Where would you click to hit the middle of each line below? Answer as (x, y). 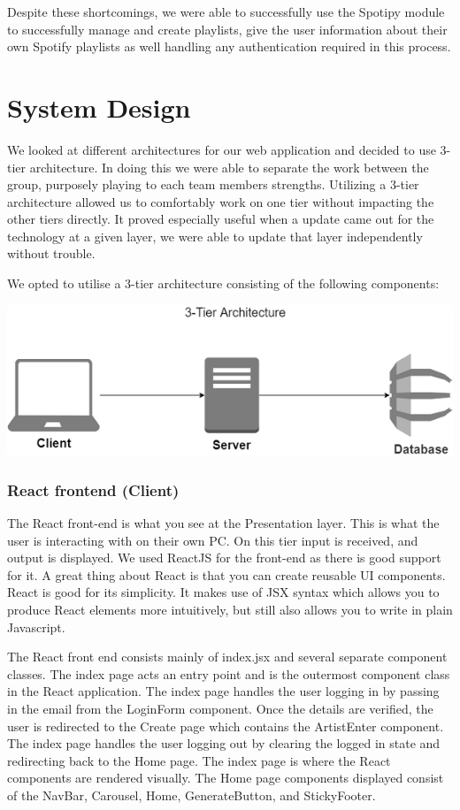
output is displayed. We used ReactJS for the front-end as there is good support (224, 558)
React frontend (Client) (93, 489)
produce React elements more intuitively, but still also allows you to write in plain (230, 609)
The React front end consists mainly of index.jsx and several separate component (227, 657)
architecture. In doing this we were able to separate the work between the (229, 167)
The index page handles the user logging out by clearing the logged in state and (224, 743)
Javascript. (36, 627)
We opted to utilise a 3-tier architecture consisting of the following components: (223, 283)
